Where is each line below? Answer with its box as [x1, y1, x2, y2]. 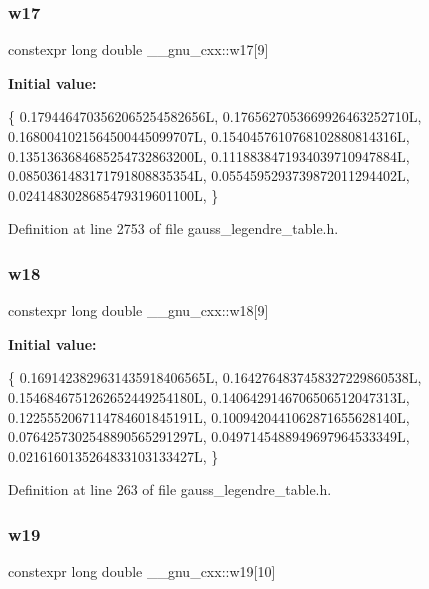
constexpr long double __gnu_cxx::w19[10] [8, 561, 276, 582]
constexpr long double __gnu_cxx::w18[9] [8, 300, 269, 321]
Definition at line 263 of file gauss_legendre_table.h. [8, 479, 332, 500]
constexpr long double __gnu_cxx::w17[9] [8, 39, 269, 60]
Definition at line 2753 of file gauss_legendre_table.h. [8, 218, 339, 239]
